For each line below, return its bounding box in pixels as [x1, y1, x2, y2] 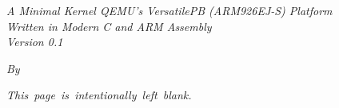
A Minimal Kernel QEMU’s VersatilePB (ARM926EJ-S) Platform [6, 2, 333, 18]
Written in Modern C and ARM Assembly [6, 17, 212, 34]
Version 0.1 [6, 33, 63, 50]
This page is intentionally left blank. [6, 87, 192, 103]
